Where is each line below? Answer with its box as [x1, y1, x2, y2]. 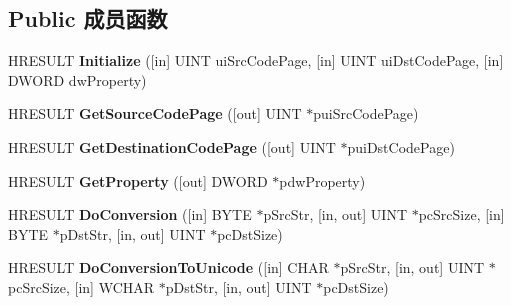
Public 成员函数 [8, 3, 168, 34]
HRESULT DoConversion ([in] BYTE [8, 204, 252, 225]
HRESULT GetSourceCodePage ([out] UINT [8, 103, 302, 124]
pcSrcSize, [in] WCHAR [8, 276, 155, 297]
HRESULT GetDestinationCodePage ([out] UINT [8, 136, 336, 157]
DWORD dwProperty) [8, 69, 147, 90]
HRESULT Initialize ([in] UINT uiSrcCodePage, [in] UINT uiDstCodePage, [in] [8, 50, 504, 71]
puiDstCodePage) [347, 136, 455, 157]
